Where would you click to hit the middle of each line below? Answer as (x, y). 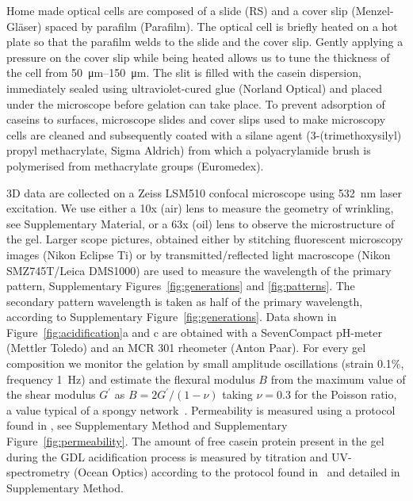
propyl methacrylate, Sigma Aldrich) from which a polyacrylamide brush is (189, 150)
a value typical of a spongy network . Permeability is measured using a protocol (201, 409)
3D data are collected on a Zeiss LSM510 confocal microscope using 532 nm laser (204, 192)
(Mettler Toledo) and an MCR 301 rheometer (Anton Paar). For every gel (186, 348)
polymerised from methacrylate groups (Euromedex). (135, 165)
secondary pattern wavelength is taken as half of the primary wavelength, (185, 301)
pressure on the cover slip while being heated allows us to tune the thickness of (198, 57)
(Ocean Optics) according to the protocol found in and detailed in (237, 472)
